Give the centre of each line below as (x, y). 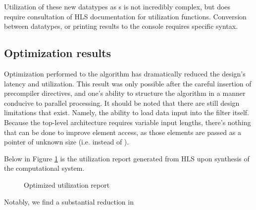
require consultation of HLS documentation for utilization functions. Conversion (125, 16)
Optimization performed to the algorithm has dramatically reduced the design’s (125, 73)
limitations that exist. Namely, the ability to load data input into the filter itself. (127, 112)
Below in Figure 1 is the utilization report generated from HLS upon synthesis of (127, 158)
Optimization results (58, 53)
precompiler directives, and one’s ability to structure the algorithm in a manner (125, 93)
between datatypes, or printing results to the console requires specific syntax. (121, 26)
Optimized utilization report (67, 184)
